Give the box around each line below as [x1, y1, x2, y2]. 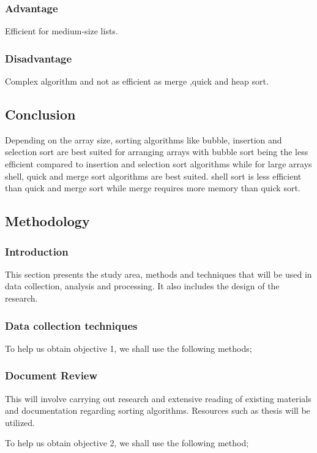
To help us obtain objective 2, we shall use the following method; [5, 436, 249, 449]
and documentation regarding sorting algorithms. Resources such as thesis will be [5, 404, 310, 417]
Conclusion [5, 105, 76, 124]
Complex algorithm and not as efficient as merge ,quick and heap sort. [5, 75, 269, 88]
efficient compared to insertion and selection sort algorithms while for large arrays [5, 158, 312, 170]
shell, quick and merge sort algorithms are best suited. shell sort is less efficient [5, 169, 302, 182]
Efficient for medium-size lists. [5, 25, 118, 37]
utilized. [5, 416, 35, 428]
